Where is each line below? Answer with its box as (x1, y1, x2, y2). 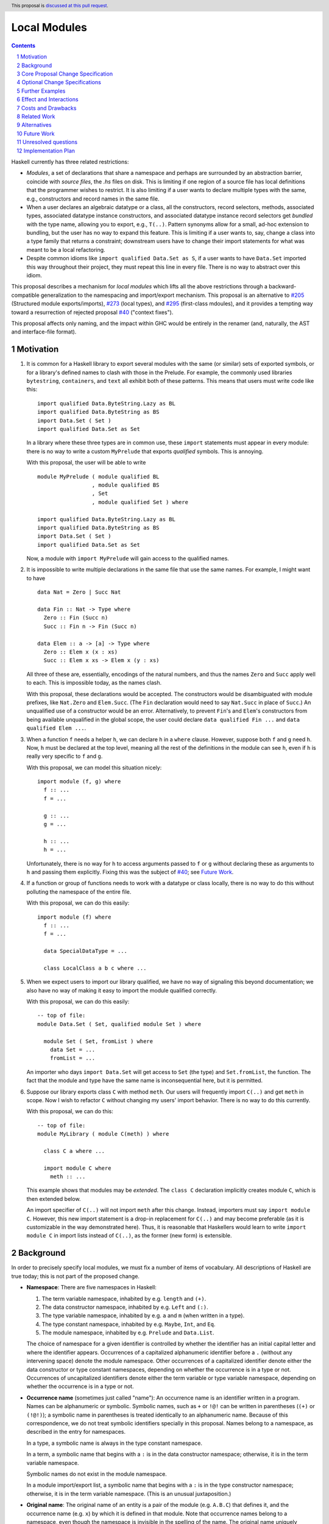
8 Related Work (16, 113, 55, 120)
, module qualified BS (91, 482, 160, 488)
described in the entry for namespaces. (26, 1428, 126, 1436)
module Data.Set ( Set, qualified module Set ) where (37, 1020, 201, 1027)
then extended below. (26, 1195, 81, 1202)
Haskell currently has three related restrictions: (11, 158, 129, 165)
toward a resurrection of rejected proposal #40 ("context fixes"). (11, 308, 174, 316)
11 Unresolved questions (16, 138, 78, 146)
